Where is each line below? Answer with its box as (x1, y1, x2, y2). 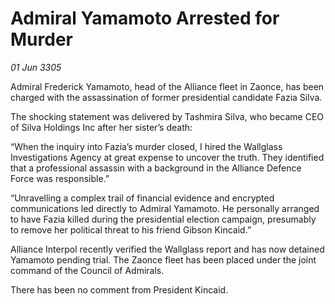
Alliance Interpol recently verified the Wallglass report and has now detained (10, 243, 325, 255)
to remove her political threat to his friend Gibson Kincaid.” (10, 223, 252, 236)
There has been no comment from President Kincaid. (10, 283, 229, 296)
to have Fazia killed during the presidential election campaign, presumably (10, 213, 317, 225)
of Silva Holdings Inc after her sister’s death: (10, 121, 193, 133)
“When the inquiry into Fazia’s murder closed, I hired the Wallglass (10, 140, 283, 152)
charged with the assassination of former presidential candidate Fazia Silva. (10, 91, 323, 103)
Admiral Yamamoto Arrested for (10, 7, 280, 30)
